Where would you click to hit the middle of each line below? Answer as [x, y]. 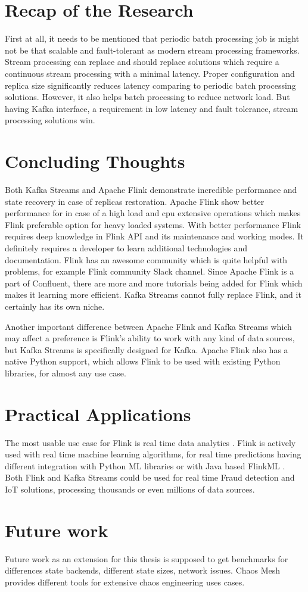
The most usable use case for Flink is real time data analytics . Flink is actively [150, 442]
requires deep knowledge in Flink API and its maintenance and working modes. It [154, 236]
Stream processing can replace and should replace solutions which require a [142, 62]
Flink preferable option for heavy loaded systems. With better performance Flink [153, 224]
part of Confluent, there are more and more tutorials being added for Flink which [154, 283]
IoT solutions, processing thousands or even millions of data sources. [130, 489]
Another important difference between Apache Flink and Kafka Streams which [148, 326]
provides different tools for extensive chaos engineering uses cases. [125, 582]
